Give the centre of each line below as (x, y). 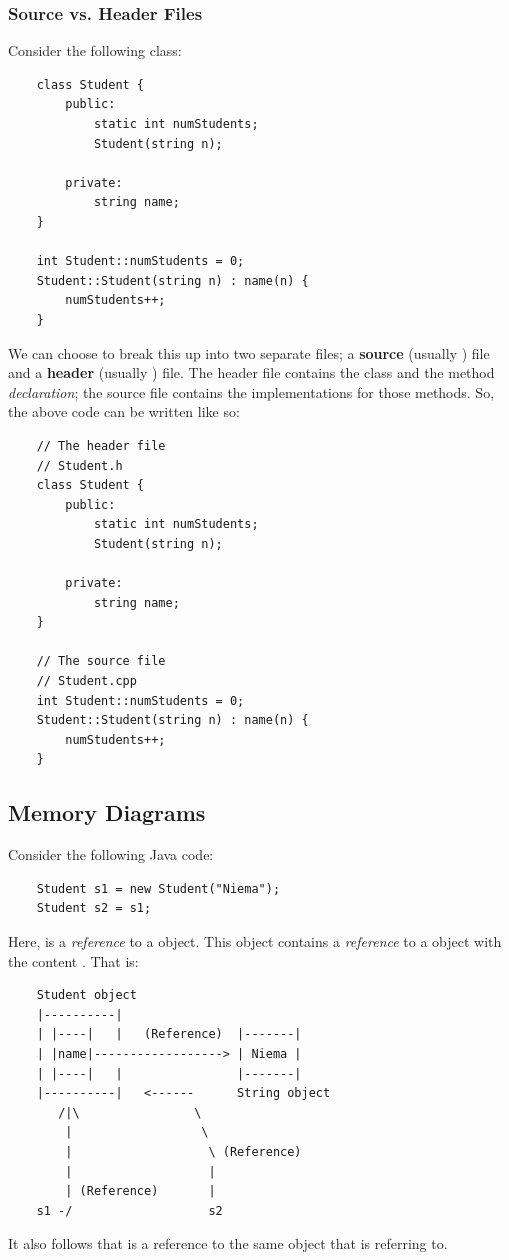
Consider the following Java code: (111, 854)
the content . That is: (73, 960)
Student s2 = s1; (94, 908)
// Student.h (79, 465)
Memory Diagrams (107, 812)
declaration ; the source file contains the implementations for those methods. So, (251, 391)
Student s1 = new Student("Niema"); (158, 888)
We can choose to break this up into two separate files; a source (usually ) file (249, 352)
